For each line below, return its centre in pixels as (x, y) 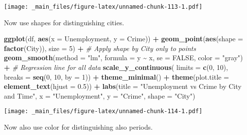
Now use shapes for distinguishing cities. (64, 22)
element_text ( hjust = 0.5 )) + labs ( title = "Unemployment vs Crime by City (123, 86)
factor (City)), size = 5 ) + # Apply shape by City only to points (100, 48)
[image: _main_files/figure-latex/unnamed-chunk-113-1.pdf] (103, 7)
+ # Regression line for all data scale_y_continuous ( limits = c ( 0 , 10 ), (116, 67)
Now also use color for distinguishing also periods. (78, 127)
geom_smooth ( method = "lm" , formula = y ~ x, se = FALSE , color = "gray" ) (123, 58)
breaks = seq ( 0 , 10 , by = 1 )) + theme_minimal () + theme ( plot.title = (116, 76)
